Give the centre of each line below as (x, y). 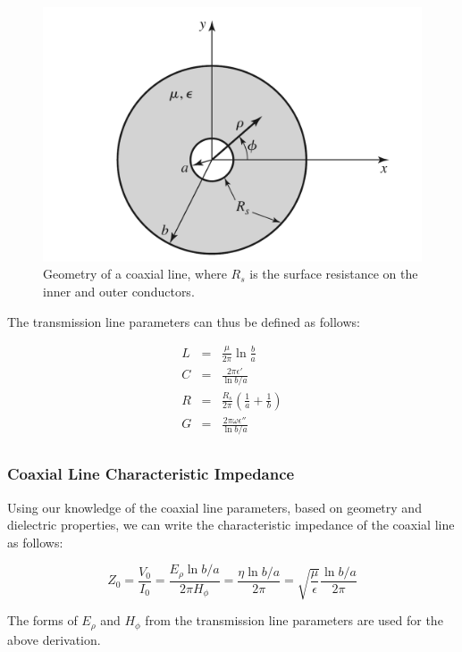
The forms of (42, 620)
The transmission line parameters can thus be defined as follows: (184, 321)
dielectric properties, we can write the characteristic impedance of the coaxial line (231, 525)
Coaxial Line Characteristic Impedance (151, 474)
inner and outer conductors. (119, 292)
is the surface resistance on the (334, 274)
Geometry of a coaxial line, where (135, 274)
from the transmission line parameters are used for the (294, 620)
